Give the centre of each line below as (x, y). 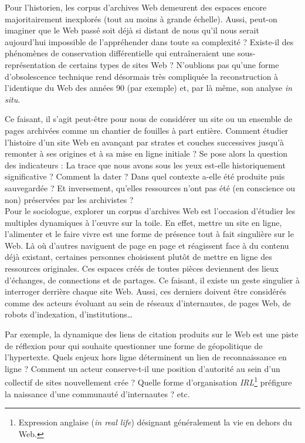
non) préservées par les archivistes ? (69, 199)
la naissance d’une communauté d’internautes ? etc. (97, 393)
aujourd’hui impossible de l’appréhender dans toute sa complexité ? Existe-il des (149, 41)
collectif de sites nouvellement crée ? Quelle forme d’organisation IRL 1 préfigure (148, 381)
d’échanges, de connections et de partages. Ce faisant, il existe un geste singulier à (152, 280)
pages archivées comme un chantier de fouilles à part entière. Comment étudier (147, 130)
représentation (30, 64)
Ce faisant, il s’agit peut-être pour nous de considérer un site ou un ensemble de (149, 119)
